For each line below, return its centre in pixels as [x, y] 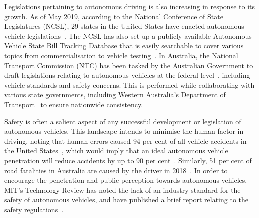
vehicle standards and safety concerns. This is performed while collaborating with [129, 84]
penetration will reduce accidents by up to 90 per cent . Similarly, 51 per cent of [128, 160]
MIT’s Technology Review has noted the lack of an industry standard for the [122, 190]
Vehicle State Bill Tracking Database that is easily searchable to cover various [124, 45]
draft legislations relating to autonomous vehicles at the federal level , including [127, 75]
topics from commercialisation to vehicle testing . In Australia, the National [121, 55]
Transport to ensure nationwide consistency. [74, 104]
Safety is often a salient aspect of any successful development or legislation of [123, 121]
